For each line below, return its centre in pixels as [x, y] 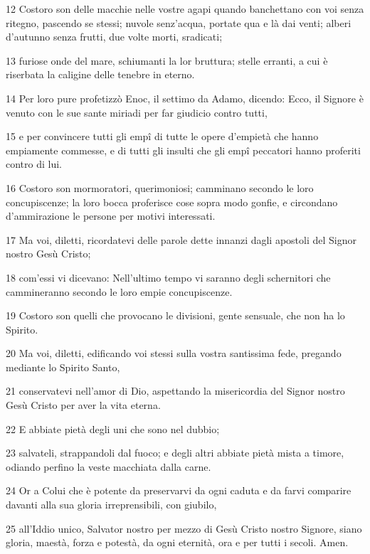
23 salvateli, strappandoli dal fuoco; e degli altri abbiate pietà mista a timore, [175, 453]
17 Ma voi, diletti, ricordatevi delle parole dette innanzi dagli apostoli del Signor [181, 239]
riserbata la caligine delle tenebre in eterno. [100, 74]
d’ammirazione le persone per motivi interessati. [111, 216]
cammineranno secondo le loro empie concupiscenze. [119, 291]
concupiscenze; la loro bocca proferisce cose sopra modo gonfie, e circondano [172, 202]
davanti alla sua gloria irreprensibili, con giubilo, [111, 505]
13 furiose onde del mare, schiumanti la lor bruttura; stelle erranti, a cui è [167, 60]
